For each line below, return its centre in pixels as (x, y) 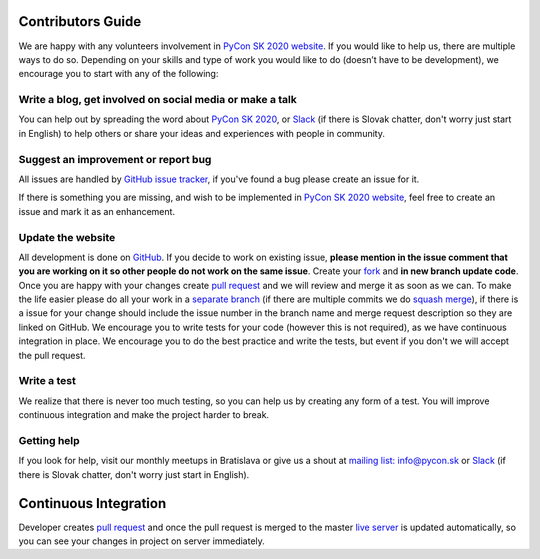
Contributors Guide (80, 21)
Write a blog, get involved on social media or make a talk (157, 100)
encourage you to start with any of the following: (118, 74)
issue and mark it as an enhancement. (96, 211)
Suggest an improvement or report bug (115, 159)
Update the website (67, 237)
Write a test (47, 381)
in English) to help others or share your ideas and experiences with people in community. (201, 133)
